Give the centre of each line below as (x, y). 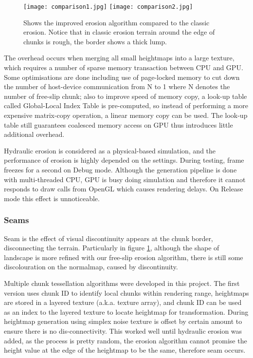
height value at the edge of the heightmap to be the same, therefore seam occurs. (125, 350)
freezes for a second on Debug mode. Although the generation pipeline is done (120, 169)
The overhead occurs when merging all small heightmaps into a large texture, (119, 58)
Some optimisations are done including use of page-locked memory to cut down (122, 77)
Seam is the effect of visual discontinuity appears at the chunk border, (108, 238)
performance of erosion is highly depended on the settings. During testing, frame (124, 160)
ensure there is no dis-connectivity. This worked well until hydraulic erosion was (123, 330)
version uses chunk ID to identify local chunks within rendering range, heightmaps (126, 292)
